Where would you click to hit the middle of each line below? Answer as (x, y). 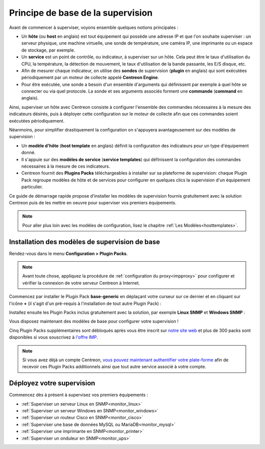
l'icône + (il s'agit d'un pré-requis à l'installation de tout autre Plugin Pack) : (85, 303)
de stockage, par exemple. (48, 50)
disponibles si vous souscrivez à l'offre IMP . (53, 337)
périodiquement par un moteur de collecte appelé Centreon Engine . (90, 77)
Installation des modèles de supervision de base (85, 242)
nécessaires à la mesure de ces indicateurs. (66, 166)
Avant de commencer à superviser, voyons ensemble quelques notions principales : (94, 27)
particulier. (32, 187)
